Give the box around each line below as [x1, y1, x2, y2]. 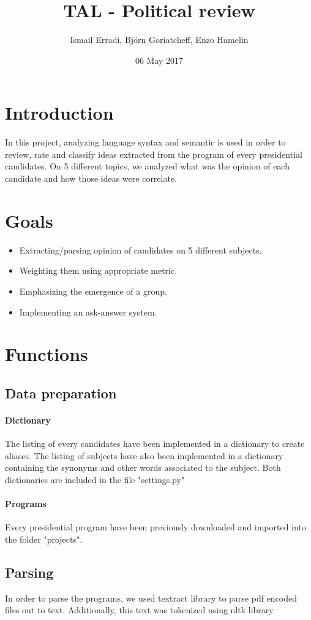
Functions [5, 341, 88, 366]
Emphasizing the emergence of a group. [19, 284, 167, 297]
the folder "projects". [5, 532, 83, 545]
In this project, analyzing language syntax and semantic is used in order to [5, 136, 286, 149]
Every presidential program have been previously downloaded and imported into [5, 521, 306, 533]
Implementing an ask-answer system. [19, 305, 157, 318]
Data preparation [5, 383, 117, 402]
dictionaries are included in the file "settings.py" [5, 473, 185, 486]
